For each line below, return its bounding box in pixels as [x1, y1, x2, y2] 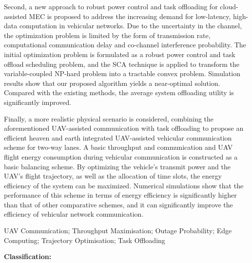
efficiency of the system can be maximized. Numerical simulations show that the [4, 180, 244, 190]
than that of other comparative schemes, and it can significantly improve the [4, 199, 233, 209]
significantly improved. [4, 97, 72, 107]
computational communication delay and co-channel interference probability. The [4, 40, 246, 50]
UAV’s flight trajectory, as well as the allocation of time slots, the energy [4, 171, 222, 181]
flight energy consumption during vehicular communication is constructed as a [4, 151, 238, 162]
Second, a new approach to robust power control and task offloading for [4, 1, 218, 11]
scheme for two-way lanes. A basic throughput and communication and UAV [4, 142, 233, 152]
